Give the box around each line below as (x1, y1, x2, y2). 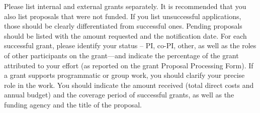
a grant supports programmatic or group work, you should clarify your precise (4, 70, 245, 80)
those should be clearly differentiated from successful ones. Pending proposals (4, 21, 242, 31)
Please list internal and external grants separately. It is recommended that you (4, 1, 246, 11)
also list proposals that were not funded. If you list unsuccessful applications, (4, 11, 241, 21)
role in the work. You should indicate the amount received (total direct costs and (4, 79, 254, 90)
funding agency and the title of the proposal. (4, 99, 142, 109)
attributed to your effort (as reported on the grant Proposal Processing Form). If (4, 60, 253, 70)
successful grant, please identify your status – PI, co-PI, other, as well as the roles (4, 40, 256, 51)
